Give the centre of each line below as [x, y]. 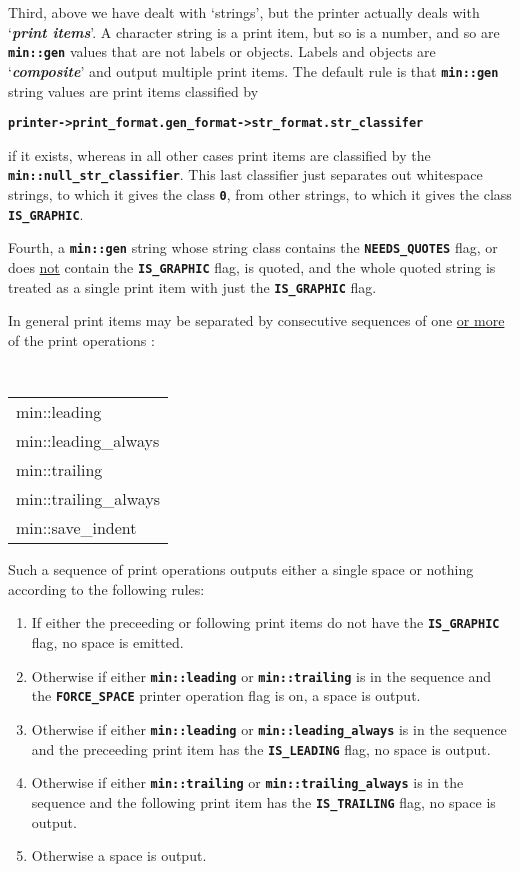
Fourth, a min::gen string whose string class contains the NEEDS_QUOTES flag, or [253, 247]
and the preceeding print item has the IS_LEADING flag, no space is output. [261, 748]
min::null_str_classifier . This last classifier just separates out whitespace [245, 174]
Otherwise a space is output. [119, 855]
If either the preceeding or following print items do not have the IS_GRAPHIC [265, 622]
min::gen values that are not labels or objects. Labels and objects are [222, 51]
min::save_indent [76, 528]
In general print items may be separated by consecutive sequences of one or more [256, 320]
